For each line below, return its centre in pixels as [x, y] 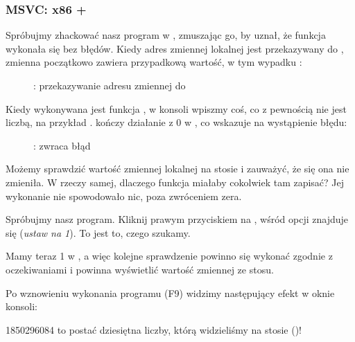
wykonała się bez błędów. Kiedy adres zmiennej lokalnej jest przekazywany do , [175, 48]
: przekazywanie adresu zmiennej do [110, 85]
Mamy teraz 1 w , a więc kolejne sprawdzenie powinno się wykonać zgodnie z [169, 256]
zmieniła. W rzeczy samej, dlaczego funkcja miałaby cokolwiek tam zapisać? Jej [175, 182]
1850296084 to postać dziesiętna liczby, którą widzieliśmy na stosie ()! [154, 329]
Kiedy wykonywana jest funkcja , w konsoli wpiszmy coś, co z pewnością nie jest [176, 108]
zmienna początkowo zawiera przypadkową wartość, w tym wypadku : [154, 62]
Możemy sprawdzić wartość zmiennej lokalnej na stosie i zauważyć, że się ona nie [177, 169]
